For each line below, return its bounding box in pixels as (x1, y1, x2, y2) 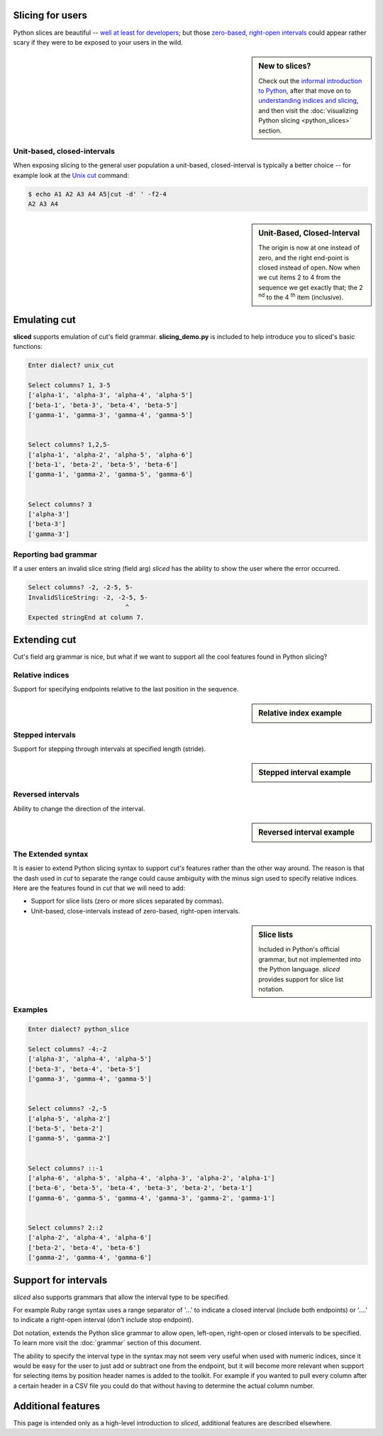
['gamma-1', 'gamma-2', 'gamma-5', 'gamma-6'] (28, 470, 193, 479)
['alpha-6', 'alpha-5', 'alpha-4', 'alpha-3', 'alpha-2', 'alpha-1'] (28, 1174, 275, 1182)
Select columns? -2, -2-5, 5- (28, 584, 133, 591)
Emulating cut (13, 313, 76, 325)
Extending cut (13, 634, 77, 646)
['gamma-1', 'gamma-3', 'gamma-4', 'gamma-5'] (28, 411, 193, 419)
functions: (13, 343, 43, 351)
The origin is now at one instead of (258, 243, 360, 252)
